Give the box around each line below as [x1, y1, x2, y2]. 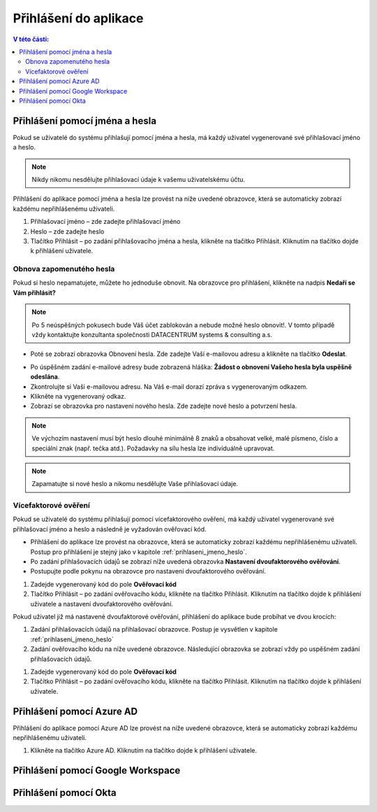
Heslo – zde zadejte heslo [30, 227, 105, 236]
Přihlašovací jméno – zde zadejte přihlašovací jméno [30, 218, 181, 226]
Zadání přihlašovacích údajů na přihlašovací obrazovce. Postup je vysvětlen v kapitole [30, 625, 279, 634]
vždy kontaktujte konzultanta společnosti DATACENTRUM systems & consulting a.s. [31, 331, 272, 339]
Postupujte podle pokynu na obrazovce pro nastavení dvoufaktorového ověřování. [30, 567, 267, 576]
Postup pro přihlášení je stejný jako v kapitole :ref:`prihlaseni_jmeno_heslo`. [30, 548, 247, 556]
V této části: [13, 35, 49, 43]
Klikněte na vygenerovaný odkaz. [30, 392, 126, 400]
